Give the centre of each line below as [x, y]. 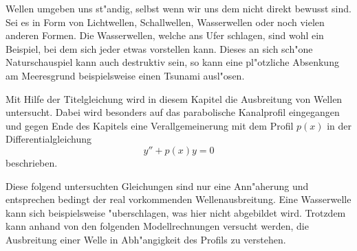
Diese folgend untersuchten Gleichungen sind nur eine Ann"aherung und [157, 186]
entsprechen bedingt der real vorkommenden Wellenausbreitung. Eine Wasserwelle [178, 199]
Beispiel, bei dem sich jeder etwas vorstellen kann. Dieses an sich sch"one [159, 48]
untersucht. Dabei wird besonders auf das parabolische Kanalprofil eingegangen [173, 112]
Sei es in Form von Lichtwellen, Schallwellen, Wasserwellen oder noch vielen [165, 22]
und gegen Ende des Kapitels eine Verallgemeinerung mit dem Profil [150, 125]
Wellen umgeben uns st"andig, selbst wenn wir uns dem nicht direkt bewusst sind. [178, 8]
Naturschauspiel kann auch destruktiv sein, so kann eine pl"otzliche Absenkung [172, 62]
